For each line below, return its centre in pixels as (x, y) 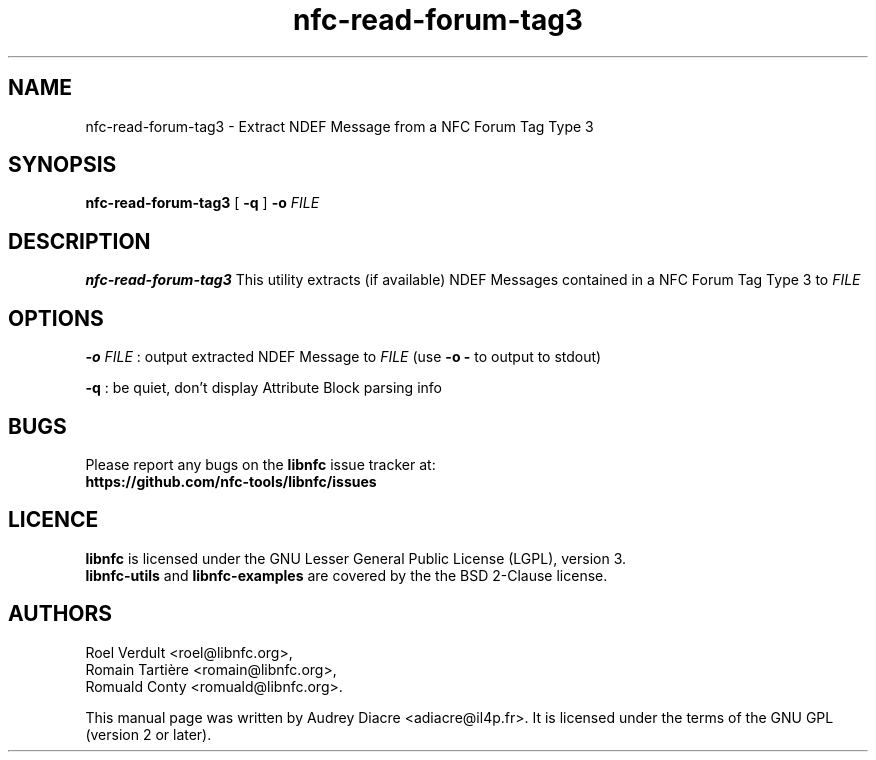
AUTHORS (60, 614)
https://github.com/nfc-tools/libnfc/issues (231, 481)
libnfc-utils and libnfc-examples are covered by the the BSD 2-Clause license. (346, 575)
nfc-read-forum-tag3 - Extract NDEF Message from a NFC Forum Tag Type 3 (339, 126)
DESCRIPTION (79, 241)
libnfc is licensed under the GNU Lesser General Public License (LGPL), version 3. (356, 558)
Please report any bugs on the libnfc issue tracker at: (260, 464)
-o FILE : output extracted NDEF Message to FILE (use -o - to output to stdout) (343, 357)
